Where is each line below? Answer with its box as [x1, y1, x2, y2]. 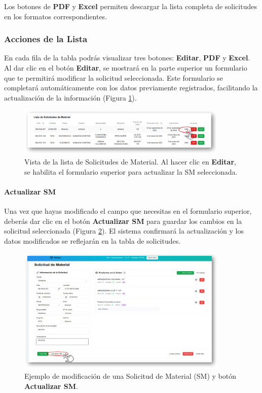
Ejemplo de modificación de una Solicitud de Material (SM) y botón [24, 371, 236, 381]
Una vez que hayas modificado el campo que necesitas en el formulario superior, [4, 205, 252, 216]
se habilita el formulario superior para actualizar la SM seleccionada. [24, 166, 238, 177]
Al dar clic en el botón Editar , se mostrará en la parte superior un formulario [4, 62, 247, 73]
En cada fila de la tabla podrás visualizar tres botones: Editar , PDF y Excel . [4, 52, 250, 63]
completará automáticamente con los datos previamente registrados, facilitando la [4, 82, 258, 93]
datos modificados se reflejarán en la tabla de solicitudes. [4, 235, 181, 246]
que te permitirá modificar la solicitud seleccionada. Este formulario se [4, 72, 223, 83]
